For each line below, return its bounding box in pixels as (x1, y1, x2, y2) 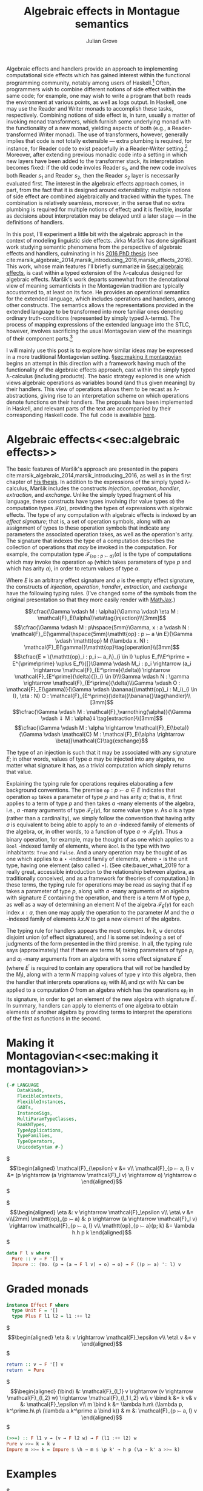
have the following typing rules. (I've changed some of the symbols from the (6, 590, 197, 597)
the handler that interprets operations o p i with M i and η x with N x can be (6, 978, 184, 988)
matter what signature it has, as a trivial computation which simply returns (6, 762, 191, 769)
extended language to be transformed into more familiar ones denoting (6, 308, 184, 315)
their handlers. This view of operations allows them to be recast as (6, 385, 173, 393)
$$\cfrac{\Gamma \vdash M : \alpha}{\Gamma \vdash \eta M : (25, 608, 179, 615)
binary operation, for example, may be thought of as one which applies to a (6, 835, 194, 843)
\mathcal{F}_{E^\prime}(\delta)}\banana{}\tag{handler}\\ (50, 692, 191, 700)
